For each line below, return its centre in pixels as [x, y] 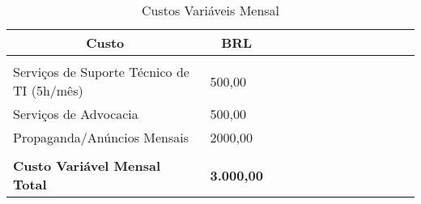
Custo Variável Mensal [87, 166]
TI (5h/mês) [48, 90]
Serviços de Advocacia [76, 114]
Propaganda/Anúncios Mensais [101, 137]
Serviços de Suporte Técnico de [101, 72]
